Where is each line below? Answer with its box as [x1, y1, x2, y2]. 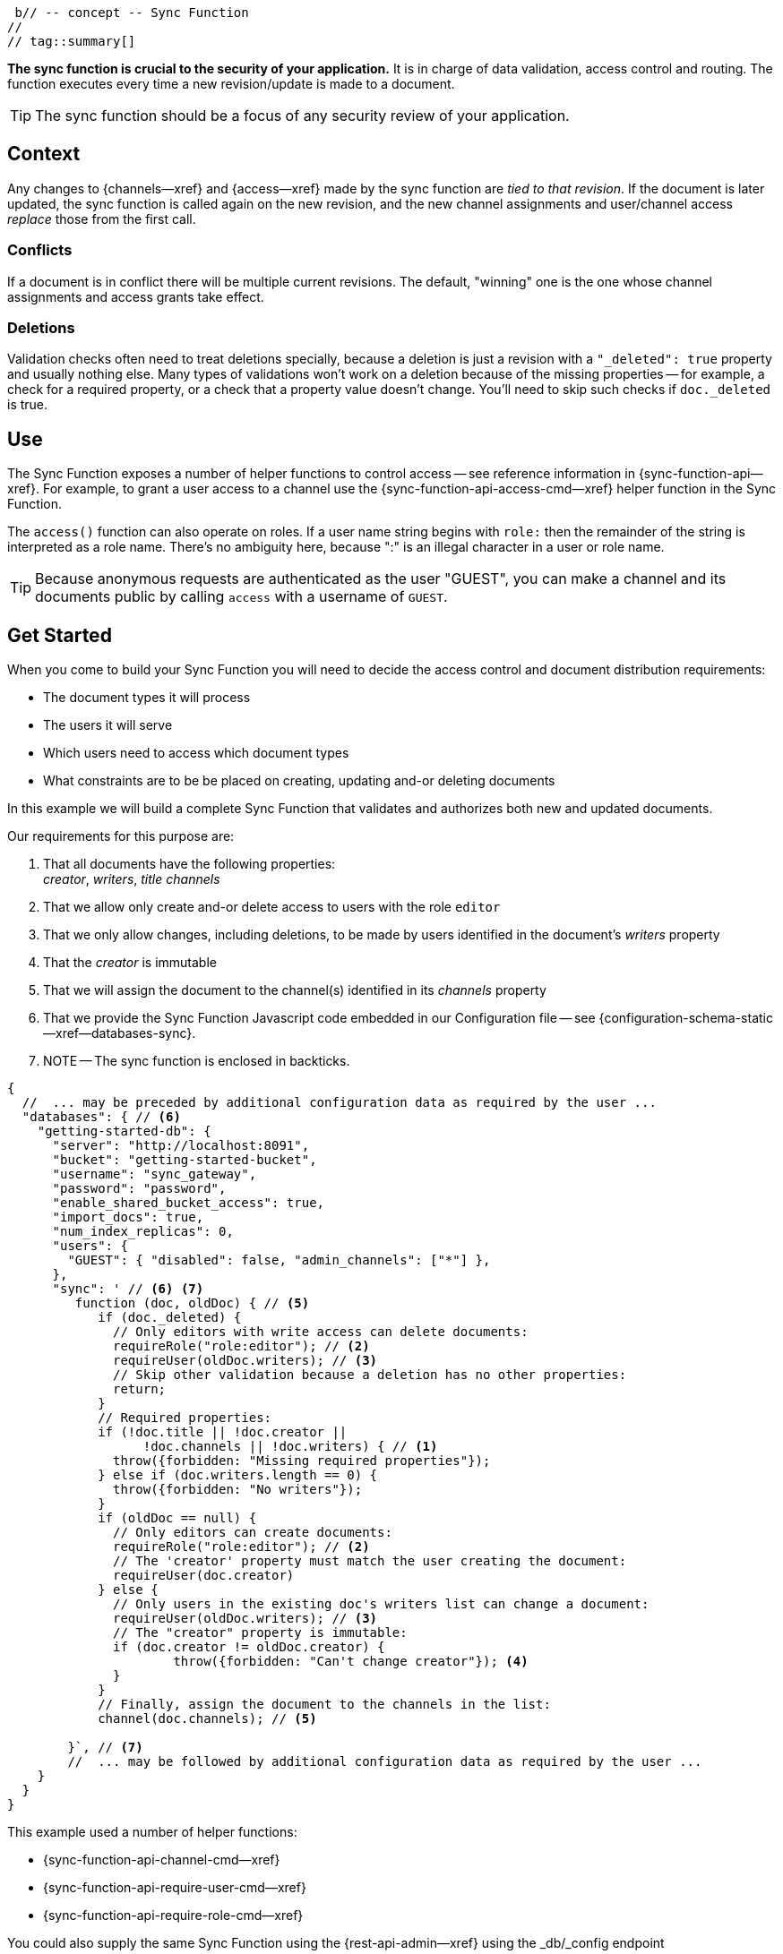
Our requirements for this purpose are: [7, 828, 235, 844]
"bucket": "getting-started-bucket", [52, 1153, 317, 1168]
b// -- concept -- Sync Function [14, 5, 249, 20]
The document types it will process [43, 690, 251, 706]
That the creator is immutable [43, 955, 217, 971]
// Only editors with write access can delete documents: [113, 1324, 529, 1340]
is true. [7, 397, 48, 413]
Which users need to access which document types [43, 745, 349, 761]
